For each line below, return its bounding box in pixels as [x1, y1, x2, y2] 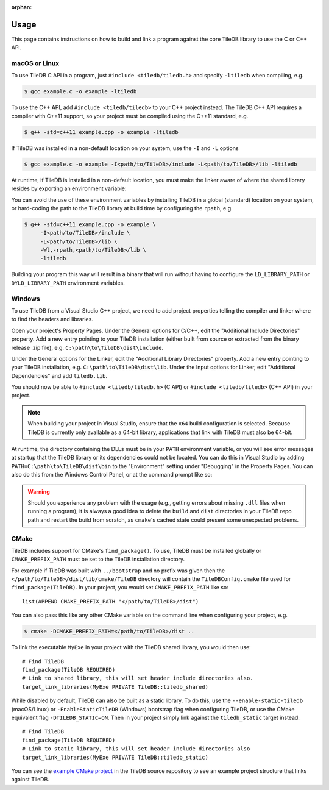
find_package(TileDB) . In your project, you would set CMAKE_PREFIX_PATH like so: [11, 584, 228, 591]
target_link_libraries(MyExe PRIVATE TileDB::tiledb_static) [22, 753, 208, 761]
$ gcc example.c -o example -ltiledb [24, 88, 137, 95]
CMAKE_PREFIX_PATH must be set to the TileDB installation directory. [11, 555, 185, 563]
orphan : [11, 4, 32, 10]
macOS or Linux [11, 59, 60, 68]
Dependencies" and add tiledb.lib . [11, 372, 108, 379]
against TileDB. [11, 776, 50, 783]
